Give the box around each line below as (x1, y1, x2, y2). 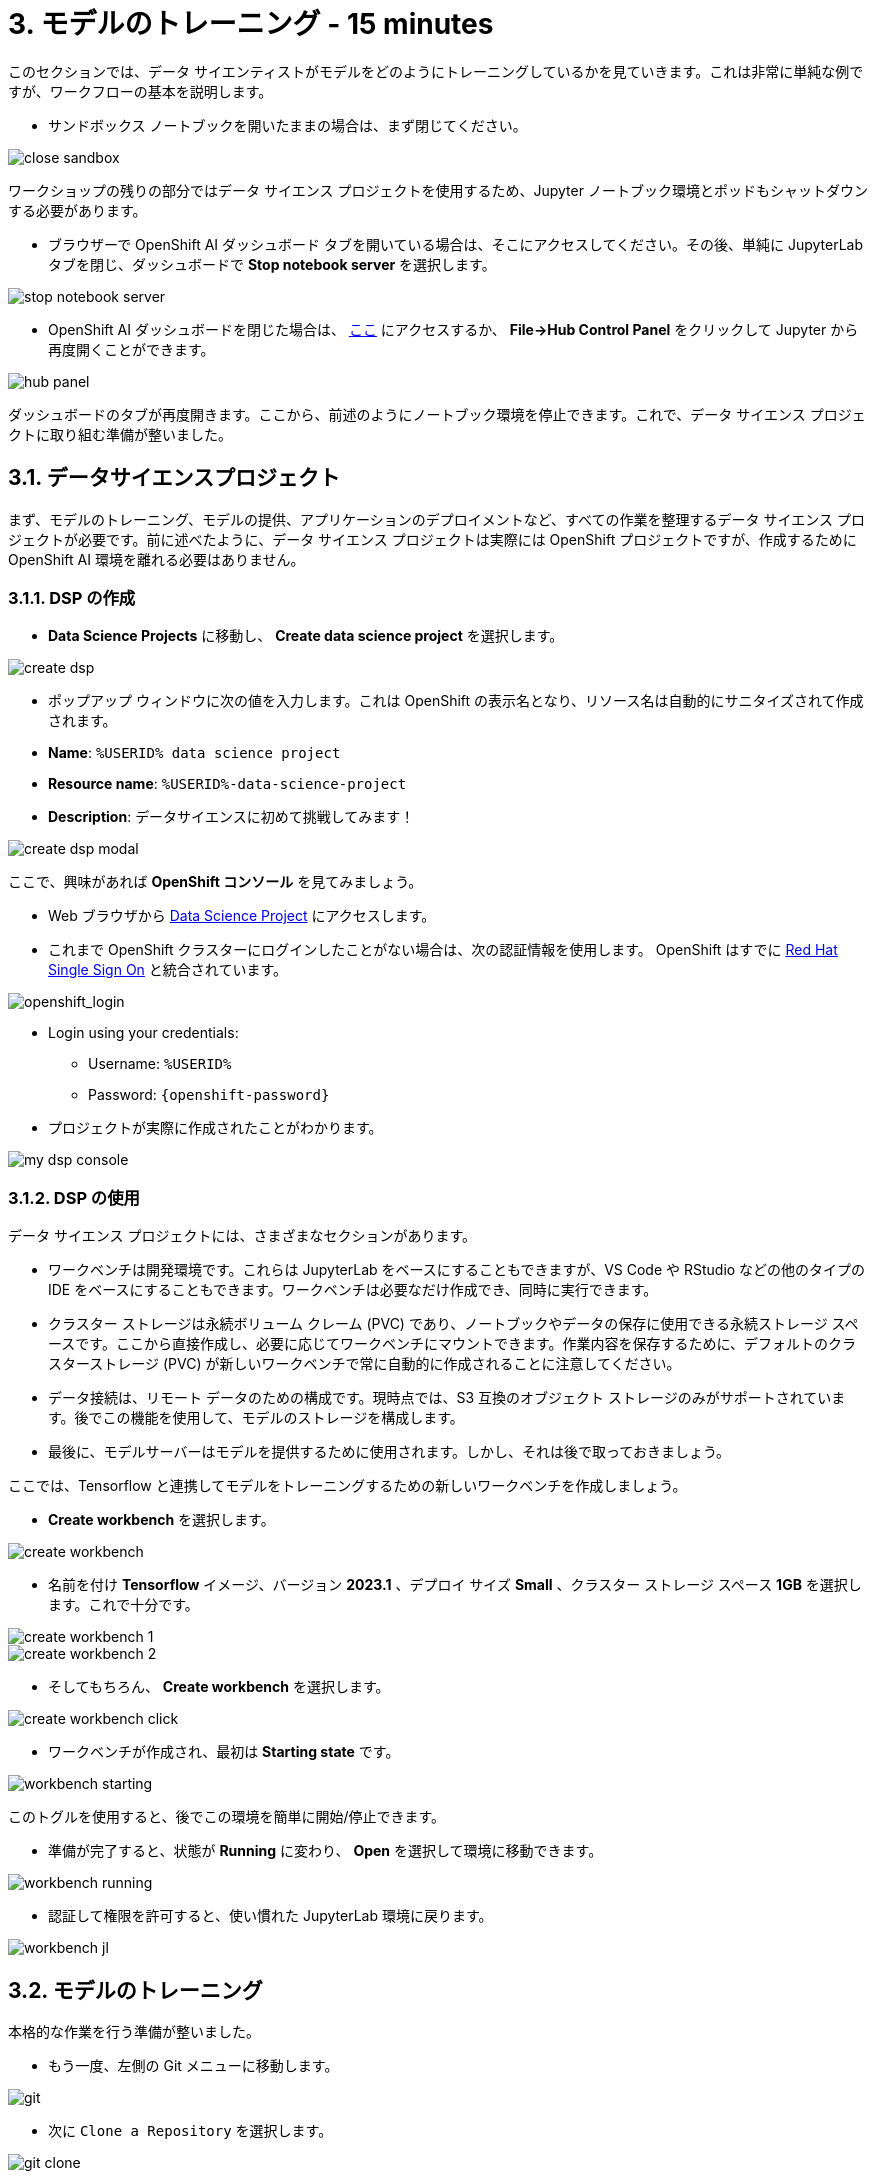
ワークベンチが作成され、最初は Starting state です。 (48, 1743, 400, 1761)
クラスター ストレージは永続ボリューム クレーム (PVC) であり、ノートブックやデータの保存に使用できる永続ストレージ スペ (48, 1315, 859, 1333)
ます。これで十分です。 (48, 1596, 199, 1614)
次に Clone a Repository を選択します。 (48, 2121, 333, 2139)
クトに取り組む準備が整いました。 (8, 425, 232, 443)
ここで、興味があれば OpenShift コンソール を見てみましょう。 (8, 873, 423, 891)
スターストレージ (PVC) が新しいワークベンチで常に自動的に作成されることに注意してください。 (48, 1355, 681, 1373)
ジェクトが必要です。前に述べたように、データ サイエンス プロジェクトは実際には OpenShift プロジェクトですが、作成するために (8, 530, 857, 548)
